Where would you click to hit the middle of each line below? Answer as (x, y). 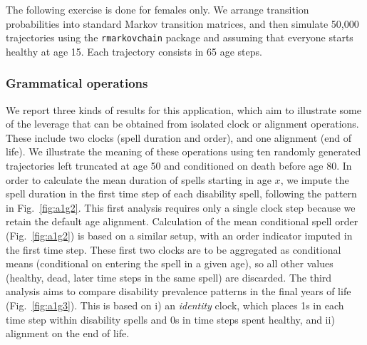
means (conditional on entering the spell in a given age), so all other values (170, 263)
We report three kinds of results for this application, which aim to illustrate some (183, 109)
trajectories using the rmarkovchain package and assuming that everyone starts (180, 37)
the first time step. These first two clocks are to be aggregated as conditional (174, 249)
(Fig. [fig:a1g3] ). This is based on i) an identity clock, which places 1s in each (175, 305)
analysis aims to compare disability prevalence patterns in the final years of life (179, 291)
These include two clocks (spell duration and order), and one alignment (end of (179, 137)
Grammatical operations (77, 83)
